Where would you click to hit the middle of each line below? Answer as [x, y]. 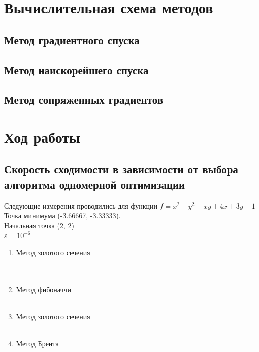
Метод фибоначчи [43, 289]
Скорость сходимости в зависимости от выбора [121, 169]
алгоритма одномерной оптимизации [95, 184]
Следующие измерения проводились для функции [81, 205]
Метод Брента [37, 344]
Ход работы [42, 137]
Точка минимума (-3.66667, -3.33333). [62, 215]
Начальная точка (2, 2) [39, 225]
